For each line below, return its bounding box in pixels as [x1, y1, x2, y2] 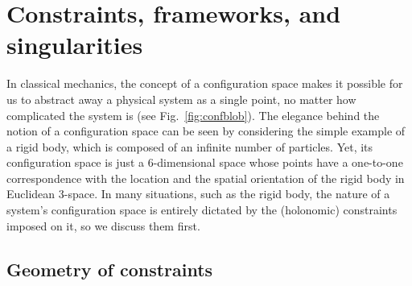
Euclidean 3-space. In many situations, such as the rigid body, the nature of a [6, 185, 390, 202]
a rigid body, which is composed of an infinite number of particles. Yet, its [6, 138, 373, 155]
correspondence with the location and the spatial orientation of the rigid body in [6, 169, 405, 186]
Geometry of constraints [6, 256, 213, 281]
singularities [6, 28, 143, 61]
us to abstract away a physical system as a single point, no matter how [6, 90, 356, 107]
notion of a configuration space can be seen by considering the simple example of [6, 122, 406, 139]
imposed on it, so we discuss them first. [6, 217, 200, 234]
